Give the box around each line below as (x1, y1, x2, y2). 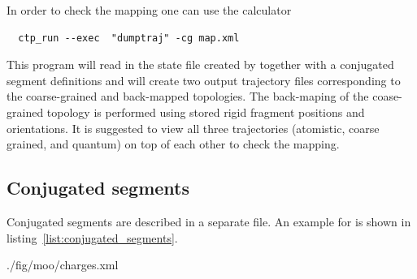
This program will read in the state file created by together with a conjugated (7, 56, 394, 73)
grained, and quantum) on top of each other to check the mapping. (7, 135, 340, 152)
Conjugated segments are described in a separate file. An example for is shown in (7, 212, 411, 230)
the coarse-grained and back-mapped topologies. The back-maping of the (7, 88, 369, 105)
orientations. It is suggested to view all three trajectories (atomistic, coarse (7, 119, 380, 136)
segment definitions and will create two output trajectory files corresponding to (7, 71, 401, 88)
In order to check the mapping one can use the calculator (7, 2, 292, 18)
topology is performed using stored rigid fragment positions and (46, 103, 365, 120)
